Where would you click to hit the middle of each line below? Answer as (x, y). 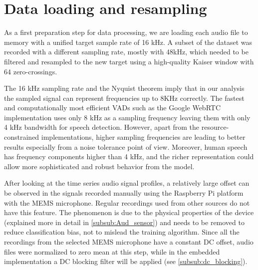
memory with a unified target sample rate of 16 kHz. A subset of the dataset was (128, 42)
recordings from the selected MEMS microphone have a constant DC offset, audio (129, 242)
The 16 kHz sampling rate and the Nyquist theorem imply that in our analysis (124, 88)
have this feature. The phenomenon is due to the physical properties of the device (129, 212)
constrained (22, 137)
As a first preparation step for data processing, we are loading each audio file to (126, 32)
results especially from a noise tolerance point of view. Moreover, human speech (126, 146)
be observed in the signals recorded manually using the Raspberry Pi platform (124, 193)
